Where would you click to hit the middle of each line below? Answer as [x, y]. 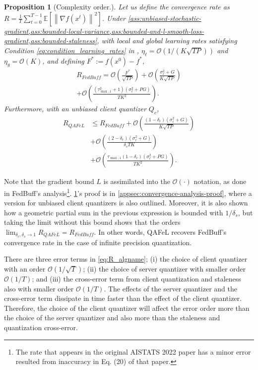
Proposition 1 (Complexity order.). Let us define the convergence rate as [117, 6]
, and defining [63, 60]
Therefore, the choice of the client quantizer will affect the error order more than [127, 308]
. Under [114, 18]
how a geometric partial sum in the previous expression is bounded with [114, 212]
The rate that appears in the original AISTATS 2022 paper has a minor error [133, 351]
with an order [25, 269]
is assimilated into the [137, 181]
